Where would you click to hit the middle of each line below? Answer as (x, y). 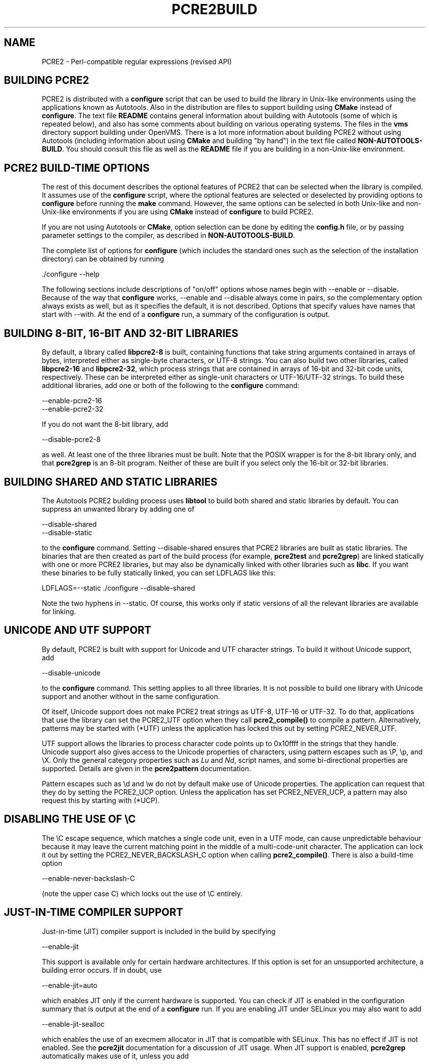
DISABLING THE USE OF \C (70, 819)
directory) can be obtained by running (103, 259)
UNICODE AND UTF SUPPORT (78, 630)
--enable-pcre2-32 (72, 409)
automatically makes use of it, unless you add (115, 1056)
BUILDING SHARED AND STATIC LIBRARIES (111, 482)
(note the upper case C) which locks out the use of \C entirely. (142, 893)
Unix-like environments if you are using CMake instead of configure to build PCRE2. (178, 212)
